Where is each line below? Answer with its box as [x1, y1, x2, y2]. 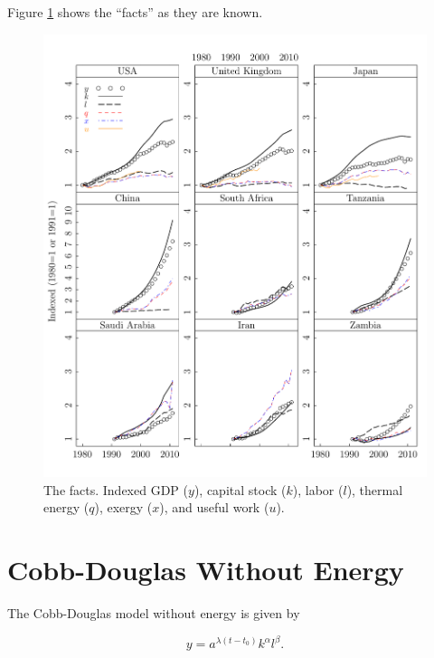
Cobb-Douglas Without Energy [7, 551, 404, 588]
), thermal [346, 480, 403, 499]
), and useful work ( [159, 498, 269, 517]
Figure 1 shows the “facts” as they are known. [7, 3, 263, 21]
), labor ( [292, 480, 344, 499]
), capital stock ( [193, 480, 287, 499]
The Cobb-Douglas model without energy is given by [7, 603, 300, 622]
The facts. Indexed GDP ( [43, 480, 189, 499]
